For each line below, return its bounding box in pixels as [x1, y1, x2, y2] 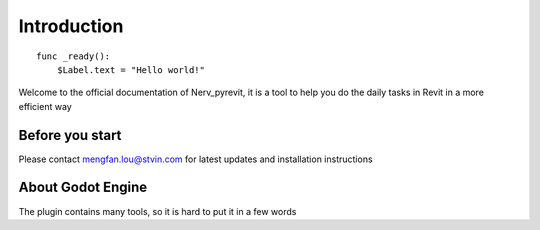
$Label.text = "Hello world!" [56, 64, 205, 75]
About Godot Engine [18, 179, 148, 196]
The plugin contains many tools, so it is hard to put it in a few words [18, 205, 297, 217]
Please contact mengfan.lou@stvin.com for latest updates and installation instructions [18, 153, 374, 165]
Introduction [18, 15, 124, 37]
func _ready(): [36, 50, 111, 62]
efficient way [18, 100, 72, 112]
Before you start [18, 126, 122, 144]
